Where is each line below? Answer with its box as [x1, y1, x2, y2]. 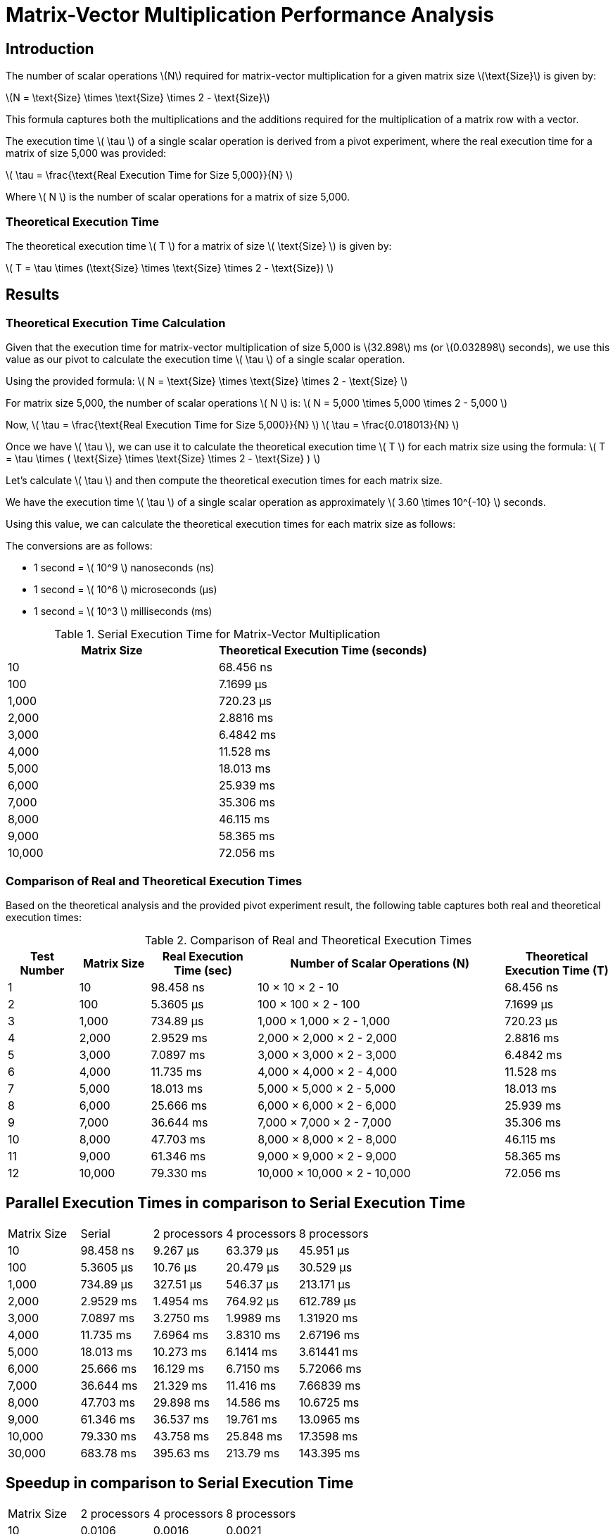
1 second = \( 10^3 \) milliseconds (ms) [34, 605, 213, 618]
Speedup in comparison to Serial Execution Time [6, 1474, 354, 1492]
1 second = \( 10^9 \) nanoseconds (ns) [34, 562, 215, 574]
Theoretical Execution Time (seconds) [218, 643, 427, 658]
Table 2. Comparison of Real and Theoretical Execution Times [144, 932, 472, 947]
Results [6, 286, 60, 304]
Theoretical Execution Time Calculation [6, 315, 226, 330]
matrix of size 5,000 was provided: [6, 147, 167, 160]
